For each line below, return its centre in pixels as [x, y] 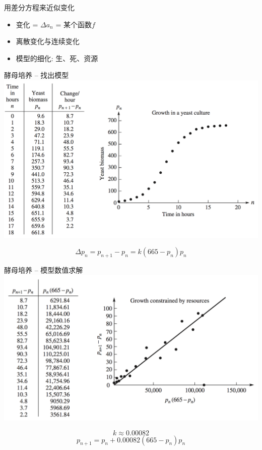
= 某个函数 [74, 24]
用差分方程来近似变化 [39, 7]
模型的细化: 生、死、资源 [57, 58]
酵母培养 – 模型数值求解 [44, 269]
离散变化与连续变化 [48, 41]
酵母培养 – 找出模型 [37, 75]
